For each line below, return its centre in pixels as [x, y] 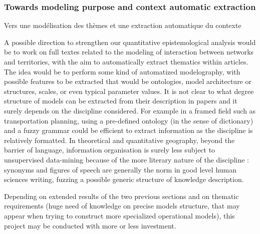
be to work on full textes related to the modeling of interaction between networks [129, 52]
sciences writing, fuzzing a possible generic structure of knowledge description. [124, 179]
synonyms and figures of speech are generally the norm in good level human [120, 169]
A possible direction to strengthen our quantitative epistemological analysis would [130, 42]
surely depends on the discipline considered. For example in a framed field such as [130, 110]
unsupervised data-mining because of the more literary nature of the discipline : [126, 159]
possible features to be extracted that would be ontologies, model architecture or [128, 81]
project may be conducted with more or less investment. [90, 225]
